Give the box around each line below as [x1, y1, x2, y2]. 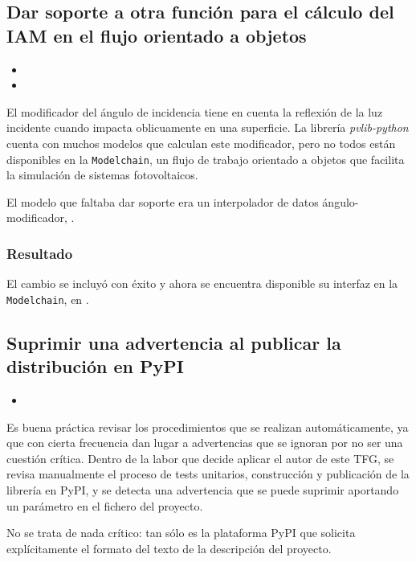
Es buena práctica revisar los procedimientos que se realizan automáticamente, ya [6, 418, 409, 435]
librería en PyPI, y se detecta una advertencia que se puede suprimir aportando [6, 482, 399, 498]
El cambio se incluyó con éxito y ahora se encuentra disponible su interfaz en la [6, 275, 398, 292]
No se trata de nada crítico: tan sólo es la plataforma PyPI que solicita [6, 524, 356, 541]
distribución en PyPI [6, 354, 184, 379]
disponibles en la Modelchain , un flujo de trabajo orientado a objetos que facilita [6, 150, 405, 167]
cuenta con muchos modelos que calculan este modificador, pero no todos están [6, 134, 396, 151]
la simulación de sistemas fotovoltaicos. [6, 166, 198, 183]
